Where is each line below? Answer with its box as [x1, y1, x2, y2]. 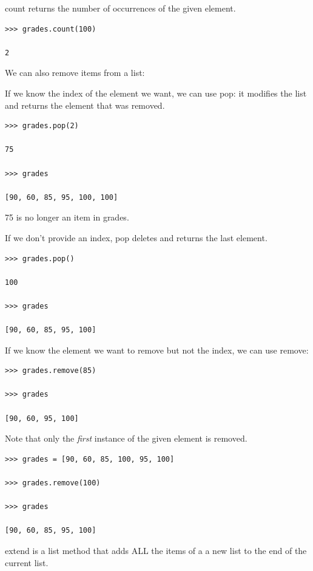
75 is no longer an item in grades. [5, 211, 129, 224]
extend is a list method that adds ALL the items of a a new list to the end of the [5, 544, 307, 556]
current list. [5, 556, 49, 569]
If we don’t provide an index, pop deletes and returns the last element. [5, 231, 268, 244]
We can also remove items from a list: [5, 66, 145, 79]
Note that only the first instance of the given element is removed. [5, 432, 247, 445]
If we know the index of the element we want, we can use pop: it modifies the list [5, 86, 307, 99]
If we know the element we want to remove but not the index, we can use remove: [5, 343, 309, 356]
